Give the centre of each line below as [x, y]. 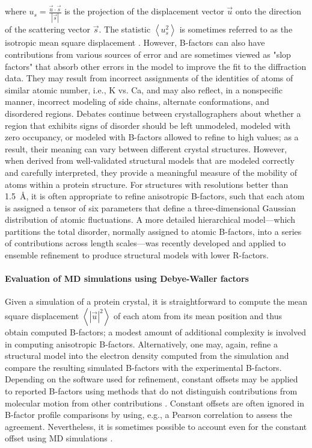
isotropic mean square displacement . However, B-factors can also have [135, 42]
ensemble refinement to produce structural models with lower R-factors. [137, 255]
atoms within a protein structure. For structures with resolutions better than [147, 184]
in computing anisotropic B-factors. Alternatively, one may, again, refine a [141, 344]
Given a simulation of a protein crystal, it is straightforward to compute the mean [156, 301]
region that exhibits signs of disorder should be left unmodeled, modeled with [148, 125]
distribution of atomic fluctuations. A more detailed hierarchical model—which [150, 219]
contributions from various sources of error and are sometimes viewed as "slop [148, 54]
